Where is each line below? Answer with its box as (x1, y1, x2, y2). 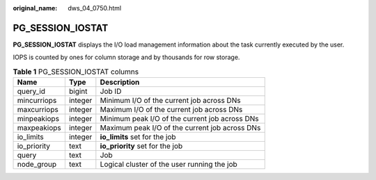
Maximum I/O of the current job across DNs (100, 105, 243, 115)
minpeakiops (17, 114, 59, 124)
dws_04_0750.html (68, 4, 122, 12)
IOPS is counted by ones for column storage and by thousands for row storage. (13, 53, 240, 62)
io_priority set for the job (100, 141, 183, 151)
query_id (17, 87, 45, 97)
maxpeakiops (17, 123, 62, 133)
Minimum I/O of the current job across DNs (100, 96, 241, 106)
